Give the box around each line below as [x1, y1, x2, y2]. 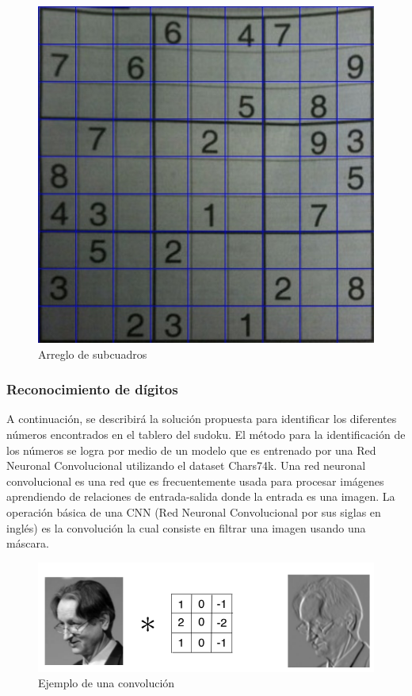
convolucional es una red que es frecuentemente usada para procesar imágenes [6, 472, 384, 489]
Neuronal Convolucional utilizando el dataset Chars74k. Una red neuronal [6, 457, 366, 474]
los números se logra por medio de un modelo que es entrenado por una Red [6, 441, 376, 458]
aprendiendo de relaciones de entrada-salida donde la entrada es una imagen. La [6, 488, 395, 505]
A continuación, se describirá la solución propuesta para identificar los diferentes [6, 410, 397, 427]
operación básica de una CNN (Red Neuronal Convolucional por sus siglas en [6, 503, 381, 520]
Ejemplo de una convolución [38, 675, 175, 691]
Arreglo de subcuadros [38, 345, 147, 362]
